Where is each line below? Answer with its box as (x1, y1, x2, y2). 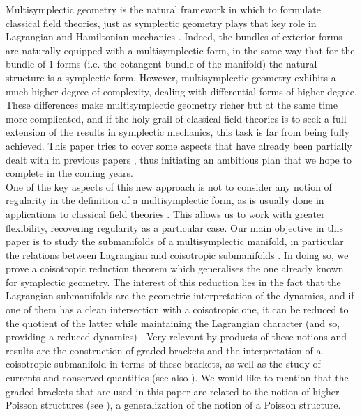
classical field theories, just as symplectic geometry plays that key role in (6, 15, 317, 30)
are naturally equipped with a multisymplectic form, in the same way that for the (6, 42, 355, 57)
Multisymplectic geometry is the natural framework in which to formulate (6, 2, 321, 16)
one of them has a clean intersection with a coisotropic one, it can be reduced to (6, 302, 349, 317)
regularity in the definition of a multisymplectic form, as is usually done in (6, 193, 324, 207)
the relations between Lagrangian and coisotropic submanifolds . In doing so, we (6, 247, 349, 262)
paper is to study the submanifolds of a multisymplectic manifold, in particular (6, 234, 344, 249)
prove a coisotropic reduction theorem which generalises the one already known (6, 261, 344, 276)
